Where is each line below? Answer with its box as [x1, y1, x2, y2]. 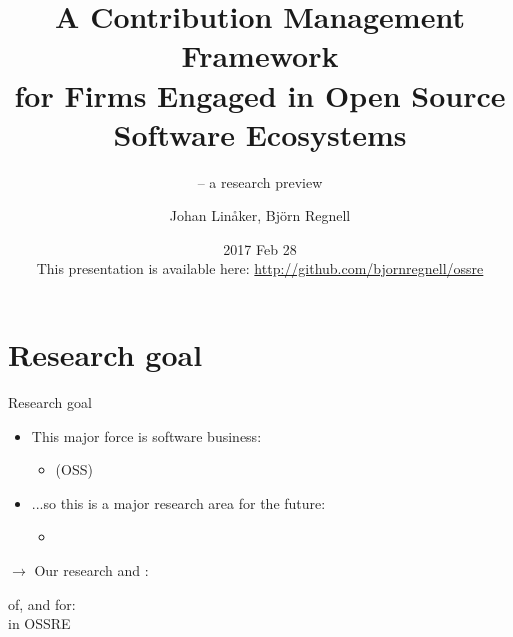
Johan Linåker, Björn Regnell [169, 205, 351, 226]
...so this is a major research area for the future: [31, 492, 326, 513]
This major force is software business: [31, 425, 262, 446]
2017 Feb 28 [223, 238, 297, 259]
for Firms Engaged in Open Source [14, 74, 506, 115]
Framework [181, 35, 339, 76]
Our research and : [34, 559, 149, 580]
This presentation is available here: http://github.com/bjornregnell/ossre [36, 258, 484, 279]
